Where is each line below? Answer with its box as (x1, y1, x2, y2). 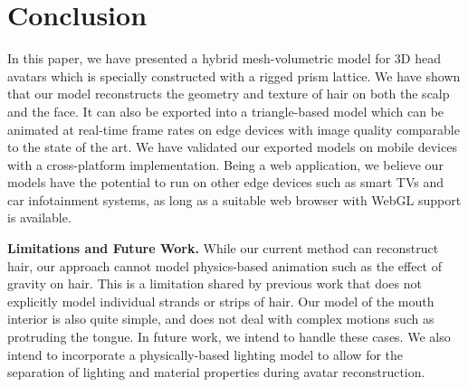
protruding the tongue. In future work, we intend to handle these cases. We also (7, 327, 451, 346)
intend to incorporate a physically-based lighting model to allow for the (7, 345, 404, 363)
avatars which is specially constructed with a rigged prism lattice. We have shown (7, 66, 461, 85)
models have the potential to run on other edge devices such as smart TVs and (7, 173, 444, 192)
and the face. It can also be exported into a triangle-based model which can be (7, 101, 444, 120)
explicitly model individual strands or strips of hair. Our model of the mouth (7, 291, 435, 310)
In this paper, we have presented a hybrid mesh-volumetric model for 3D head (7, 49, 441, 68)
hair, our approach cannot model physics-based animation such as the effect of (7, 256, 442, 275)
